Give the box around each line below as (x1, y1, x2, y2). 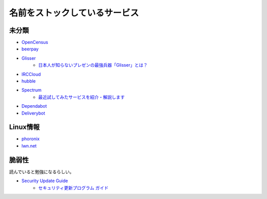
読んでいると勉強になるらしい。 (9, 168, 74, 175)
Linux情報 (9, 123, 40, 131)
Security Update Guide (21, 178, 68, 184)
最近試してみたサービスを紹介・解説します (38, 94, 125, 100)
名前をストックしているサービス (9, 7, 139, 18)
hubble (21, 78, 36, 84)
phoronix (21, 136, 40, 142)
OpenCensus (21, 40, 48, 45)
